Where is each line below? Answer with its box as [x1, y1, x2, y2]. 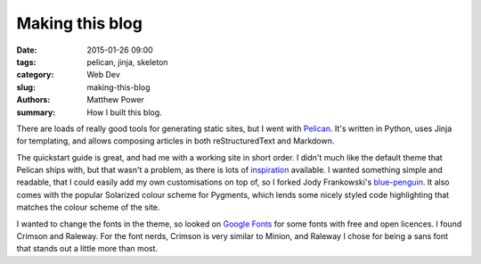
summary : [16, 107, 56, 118]
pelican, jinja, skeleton [86, 56, 168, 67]
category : [16, 70, 54, 80]
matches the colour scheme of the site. [16, 202, 160, 213]
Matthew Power [86, 95, 144, 105]
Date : [16, 45, 37, 55]
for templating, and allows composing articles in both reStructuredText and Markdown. [16, 136, 335, 146]
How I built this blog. [86, 107, 162, 118]
